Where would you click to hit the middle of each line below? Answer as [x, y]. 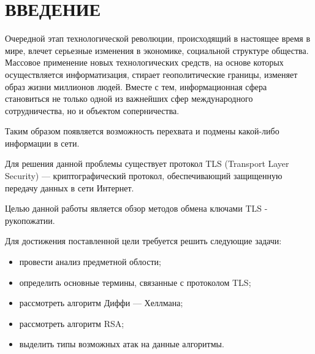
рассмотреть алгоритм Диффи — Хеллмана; [101, 303]
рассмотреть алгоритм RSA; [72, 323]
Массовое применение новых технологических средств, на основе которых [144, 62]
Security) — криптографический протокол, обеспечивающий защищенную [144, 176]
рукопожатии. [30, 220]
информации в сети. [42, 143]
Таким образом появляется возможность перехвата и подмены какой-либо [142, 131]
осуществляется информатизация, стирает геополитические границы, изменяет [151, 74]
